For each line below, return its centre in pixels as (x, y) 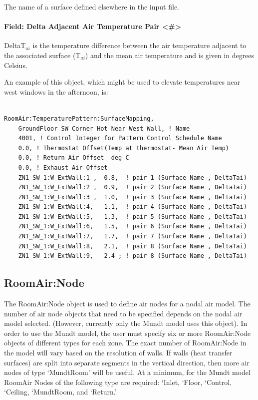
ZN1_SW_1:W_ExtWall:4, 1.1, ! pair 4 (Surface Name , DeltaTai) (132, 207)
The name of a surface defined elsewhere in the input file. (92, 7)
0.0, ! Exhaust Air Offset (63, 167)
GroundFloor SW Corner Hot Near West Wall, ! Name (104, 128)
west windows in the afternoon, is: (56, 91)
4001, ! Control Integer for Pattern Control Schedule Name (120, 138)
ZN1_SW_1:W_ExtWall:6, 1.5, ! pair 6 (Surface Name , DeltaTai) (132, 227)
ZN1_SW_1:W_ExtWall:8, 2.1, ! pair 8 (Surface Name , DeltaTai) (132, 246)
